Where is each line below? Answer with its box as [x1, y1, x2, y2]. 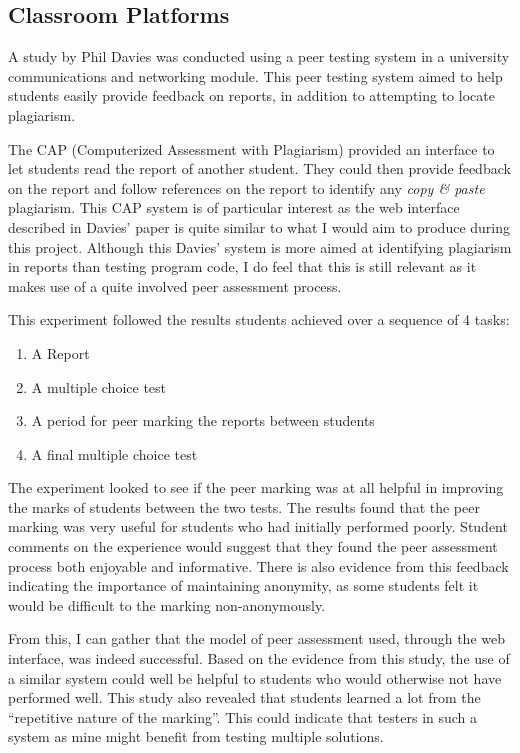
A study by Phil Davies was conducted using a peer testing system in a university [8, 46, 510, 67]
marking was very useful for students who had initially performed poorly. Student [8, 516, 508, 537]
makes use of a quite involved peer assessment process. [8, 275, 342, 296]
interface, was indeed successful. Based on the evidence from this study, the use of [8, 648, 510, 669]
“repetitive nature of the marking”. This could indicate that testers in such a [8, 706, 478, 727]
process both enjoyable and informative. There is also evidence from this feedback [8, 555, 509, 576]
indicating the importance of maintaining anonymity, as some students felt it [8, 575, 479, 596]
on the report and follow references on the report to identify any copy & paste [8, 177, 485, 198]
